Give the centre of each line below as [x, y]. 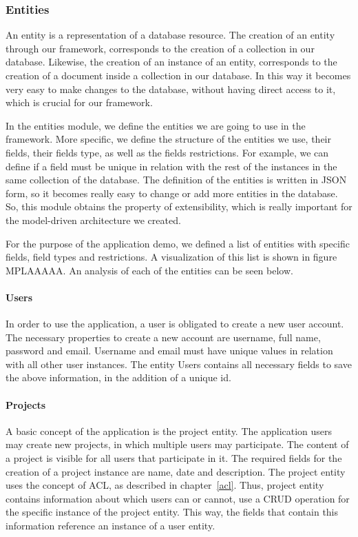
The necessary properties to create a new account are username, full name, [163, 337]
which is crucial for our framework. [79, 102]
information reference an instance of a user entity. [110, 526]
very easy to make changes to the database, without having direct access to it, [171, 89]
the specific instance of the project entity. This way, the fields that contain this [172, 512]
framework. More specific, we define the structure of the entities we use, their [168, 139]
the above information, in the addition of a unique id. [118, 377]
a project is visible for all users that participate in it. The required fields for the [174, 458]
